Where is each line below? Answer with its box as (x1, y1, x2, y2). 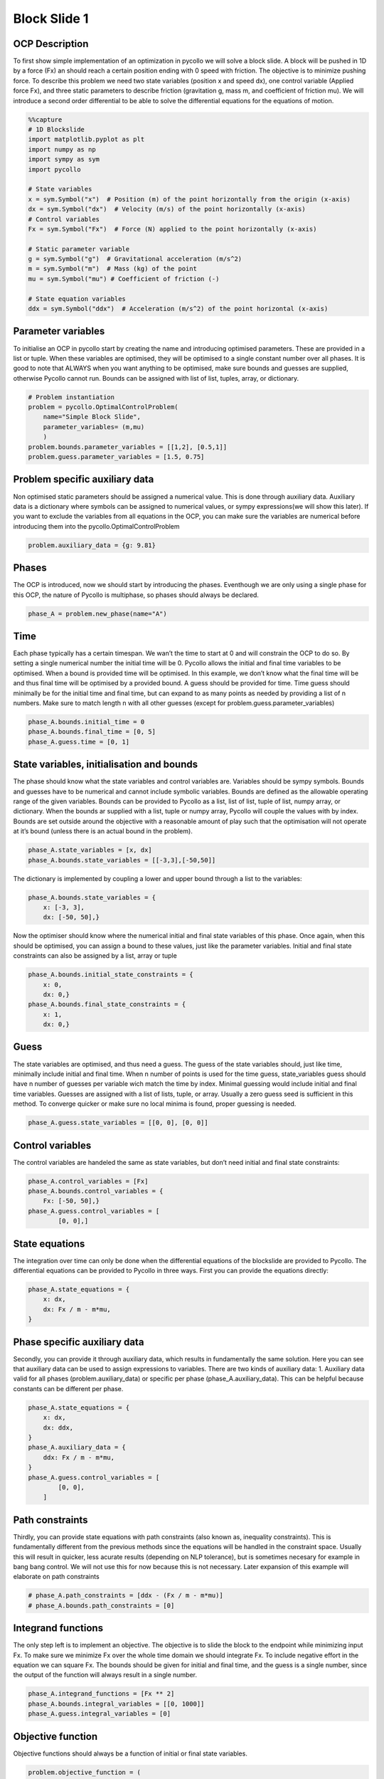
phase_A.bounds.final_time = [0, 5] (28, 728, 156, 736)
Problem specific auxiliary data (13, 473, 154, 485)
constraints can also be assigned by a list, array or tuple (13, 951, 177, 960)
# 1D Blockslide (28, 125, 85, 133)
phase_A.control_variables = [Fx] (28, 1177, 149, 1185)
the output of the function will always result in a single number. (13, 1671, 197, 1679)
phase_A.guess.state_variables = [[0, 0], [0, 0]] (28, 1119, 209, 1127)
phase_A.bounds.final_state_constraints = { (28, 1001, 186, 1008)
